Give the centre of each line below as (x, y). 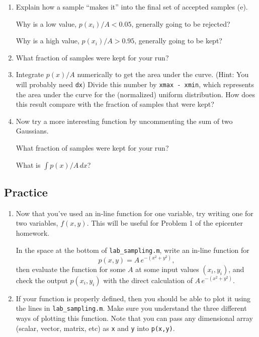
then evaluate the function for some (71, 269)
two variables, (37, 223)
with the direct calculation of (148, 280)
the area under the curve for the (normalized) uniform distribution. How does (136, 94)
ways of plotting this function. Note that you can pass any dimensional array (134, 318)
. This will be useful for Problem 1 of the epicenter (165, 223)
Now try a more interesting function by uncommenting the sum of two (124, 121)
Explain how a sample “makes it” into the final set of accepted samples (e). (132, 7)
